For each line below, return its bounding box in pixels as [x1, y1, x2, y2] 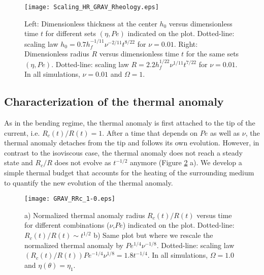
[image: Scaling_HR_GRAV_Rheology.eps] [24, 4, 159, 11]
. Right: [174, 38, 198, 49]
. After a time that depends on [102, 127, 198, 138]
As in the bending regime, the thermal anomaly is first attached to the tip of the [4, 117, 255, 128]
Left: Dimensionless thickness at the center [24, 18, 157, 28]
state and [4, 157, 33, 168]
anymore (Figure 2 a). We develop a [129, 157, 242, 168]
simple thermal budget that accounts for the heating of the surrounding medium [4, 167, 254, 178]
